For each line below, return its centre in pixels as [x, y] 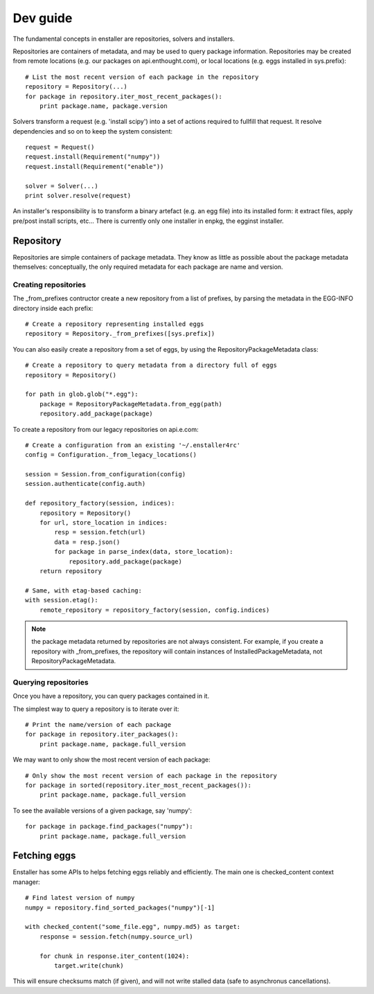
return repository [71, 571]
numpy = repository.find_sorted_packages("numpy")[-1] [120, 907]
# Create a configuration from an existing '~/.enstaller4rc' [133, 445]
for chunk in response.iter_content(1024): [114, 956]
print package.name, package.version [103, 106]
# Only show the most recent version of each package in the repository [151, 776]
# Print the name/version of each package [98, 725]
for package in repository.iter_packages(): [102, 734]
